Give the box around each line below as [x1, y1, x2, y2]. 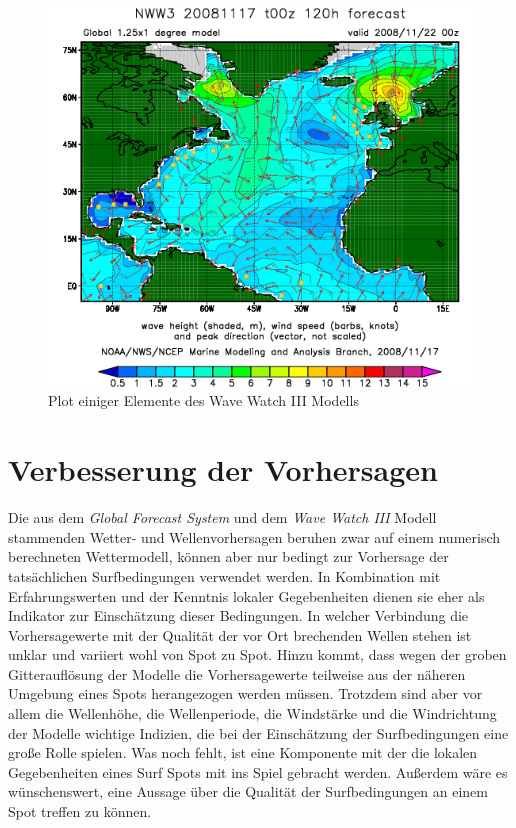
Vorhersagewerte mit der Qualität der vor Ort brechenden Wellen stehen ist [8, 624, 472, 645]
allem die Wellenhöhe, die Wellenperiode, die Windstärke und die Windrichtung [8, 703, 497, 724]
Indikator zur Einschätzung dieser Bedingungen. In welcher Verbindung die [8, 605, 469, 626]
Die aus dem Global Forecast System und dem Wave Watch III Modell [8, 507, 437, 528]
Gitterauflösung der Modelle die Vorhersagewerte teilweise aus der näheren [8, 663, 466, 684]
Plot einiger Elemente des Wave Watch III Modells [48, 390, 359, 411]
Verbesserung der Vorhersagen [8, 449, 438, 490]
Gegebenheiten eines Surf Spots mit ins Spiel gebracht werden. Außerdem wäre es [8, 761, 508, 782]
